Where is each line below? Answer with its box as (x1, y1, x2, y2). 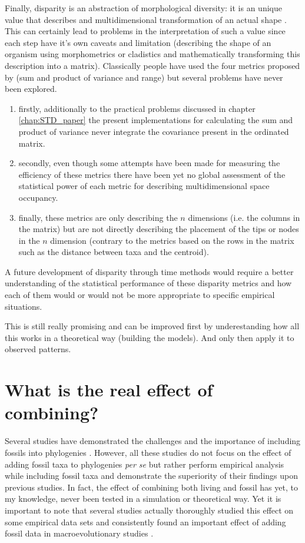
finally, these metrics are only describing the (18, 211, 178, 223)
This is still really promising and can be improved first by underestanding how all (5, 320, 300, 332)
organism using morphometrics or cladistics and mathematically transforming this (5, 48, 300, 60)
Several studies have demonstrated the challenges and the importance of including (5, 435, 301, 447)
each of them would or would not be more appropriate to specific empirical (5, 289, 275, 301)
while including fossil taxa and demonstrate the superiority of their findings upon (5, 469, 299, 482)
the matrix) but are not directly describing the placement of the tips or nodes (18, 223, 299, 235)
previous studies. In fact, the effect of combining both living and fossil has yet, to (5, 481, 298, 493)
